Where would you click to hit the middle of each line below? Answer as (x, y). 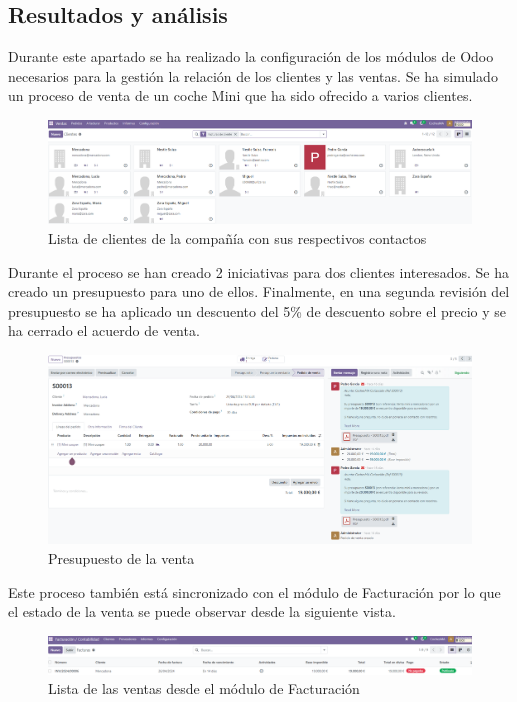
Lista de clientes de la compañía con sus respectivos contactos (237, 238)
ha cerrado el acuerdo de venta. (104, 330)
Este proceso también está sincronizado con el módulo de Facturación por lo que (254, 591)
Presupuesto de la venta (121, 557)
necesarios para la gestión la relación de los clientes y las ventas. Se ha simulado (253, 75)
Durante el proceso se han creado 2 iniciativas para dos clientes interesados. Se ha (258, 271)
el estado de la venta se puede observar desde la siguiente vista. (202, 611)
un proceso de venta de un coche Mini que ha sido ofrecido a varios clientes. (240, 95)
